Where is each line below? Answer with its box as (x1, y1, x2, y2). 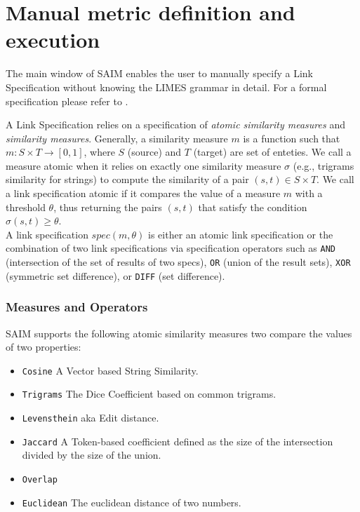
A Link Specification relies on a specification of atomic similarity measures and (6, 117, 345, 132)
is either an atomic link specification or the (148, 227, 333, 241)
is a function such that (243, 130, 340, 145)
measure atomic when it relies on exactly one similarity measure (6, 158, 281, 173)
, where (84, 144, 115, 159)
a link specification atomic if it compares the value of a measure (6, 186, 281, 201)
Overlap (22, 475, 58, 485)
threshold (6, 199, 46, 214)
